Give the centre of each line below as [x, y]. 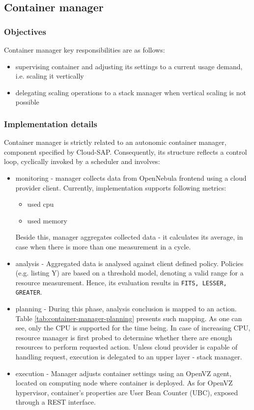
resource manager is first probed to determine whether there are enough [124, 337]
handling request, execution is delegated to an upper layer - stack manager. [129, 356]
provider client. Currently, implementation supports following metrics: [121, 187]
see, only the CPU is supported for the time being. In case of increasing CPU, [133, 328]
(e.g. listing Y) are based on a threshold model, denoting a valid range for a [129, 273]
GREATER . [29, 292]
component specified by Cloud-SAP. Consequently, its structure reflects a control [126, 151]
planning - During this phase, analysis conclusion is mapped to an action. [126, 309]
